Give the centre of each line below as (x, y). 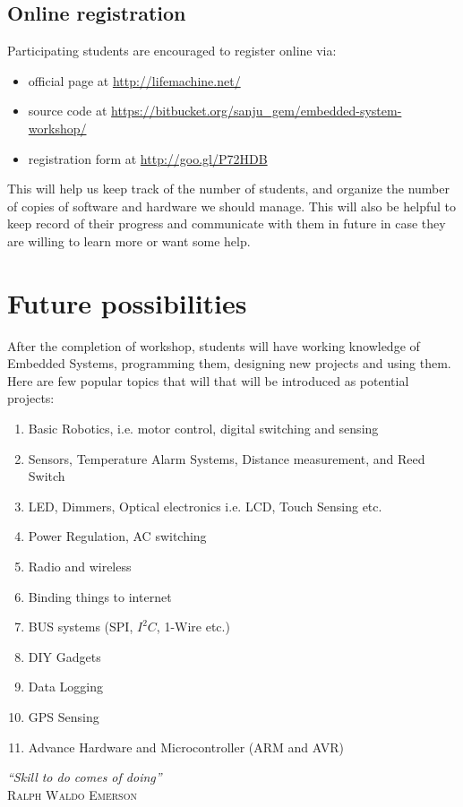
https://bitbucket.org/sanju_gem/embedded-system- (257, 111)
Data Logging (66, 687)
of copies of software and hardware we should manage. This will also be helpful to (231, 206)
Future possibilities (127, 302)
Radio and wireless (80, 567)
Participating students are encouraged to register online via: (172, 51)
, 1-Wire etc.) (193, 627)
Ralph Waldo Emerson (72, 794)
